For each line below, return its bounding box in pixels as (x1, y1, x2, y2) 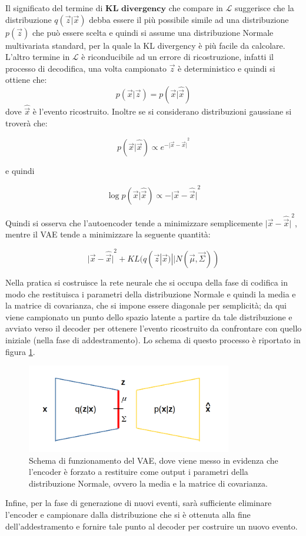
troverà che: (5, 117, 48, 129)
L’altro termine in (5, 51, 70, 63)
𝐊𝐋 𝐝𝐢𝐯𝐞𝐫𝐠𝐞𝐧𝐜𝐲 (105, 5, 166, 13)
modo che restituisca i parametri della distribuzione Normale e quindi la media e (5, 287, 296, 300)
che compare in (168, 2, 223, 14)
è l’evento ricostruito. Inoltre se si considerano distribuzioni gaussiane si (32, 105, 292, 118)
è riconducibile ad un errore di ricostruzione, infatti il (81, 51, 274, 63)
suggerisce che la (234, 2, 294, 14)
